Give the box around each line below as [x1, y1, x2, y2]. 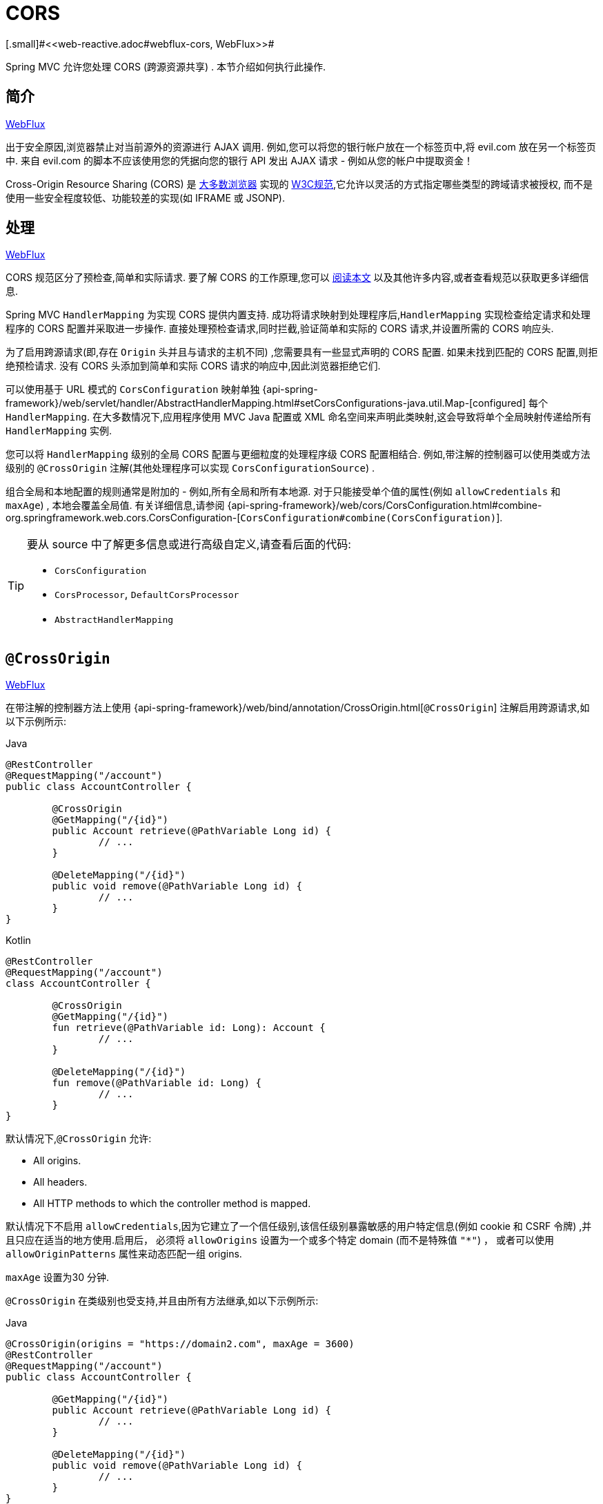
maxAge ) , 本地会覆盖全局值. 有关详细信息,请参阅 [6, 499, 225, 512]
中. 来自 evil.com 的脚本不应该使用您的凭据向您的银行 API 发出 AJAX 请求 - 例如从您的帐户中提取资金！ [6, 154, 474, 166]
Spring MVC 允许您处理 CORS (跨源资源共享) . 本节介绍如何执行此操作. [6, 60, 326, 73]
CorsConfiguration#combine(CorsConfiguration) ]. [240, 512, 503, 524]
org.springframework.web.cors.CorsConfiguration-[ [6, 512, 241, 524]
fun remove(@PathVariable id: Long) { [52, 1077, 261, 1089]
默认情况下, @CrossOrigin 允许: [6, 1132, 152, 1145]
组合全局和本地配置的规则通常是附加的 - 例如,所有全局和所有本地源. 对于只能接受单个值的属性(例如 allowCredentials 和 [6, 485, 561, 498]
